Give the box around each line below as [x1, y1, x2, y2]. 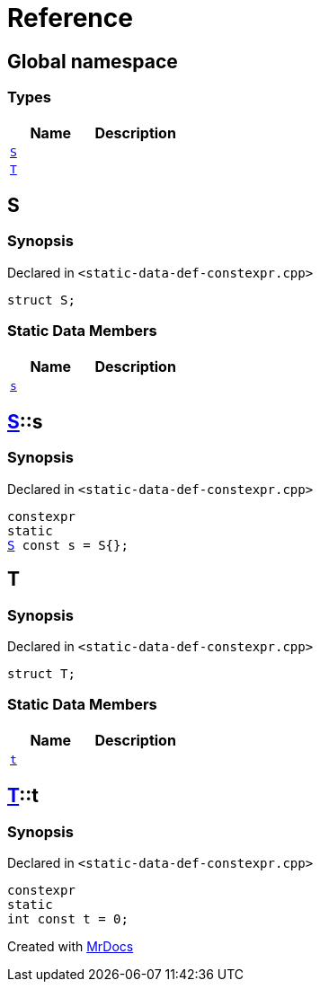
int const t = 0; [7, 911, 129, 926]
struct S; [7, 292, 76, 307]
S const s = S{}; [7, 537, 129, 552]
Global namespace [7, 49, 178, 73]
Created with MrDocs [7, 938, 134, 954]
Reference [7, 3, 133, 33]
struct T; [7, 666, 76, 681]
